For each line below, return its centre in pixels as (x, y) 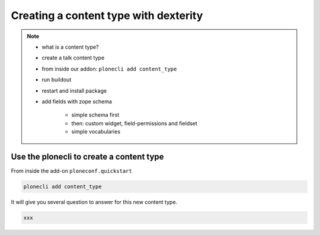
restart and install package (74, 90)
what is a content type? (70, 47)
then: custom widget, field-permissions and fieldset (135, 123)
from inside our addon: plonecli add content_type (109, 69)
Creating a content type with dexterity (107, 15)
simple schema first (95, 115)
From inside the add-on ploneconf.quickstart (72, 171)
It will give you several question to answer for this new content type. (94, 202)
